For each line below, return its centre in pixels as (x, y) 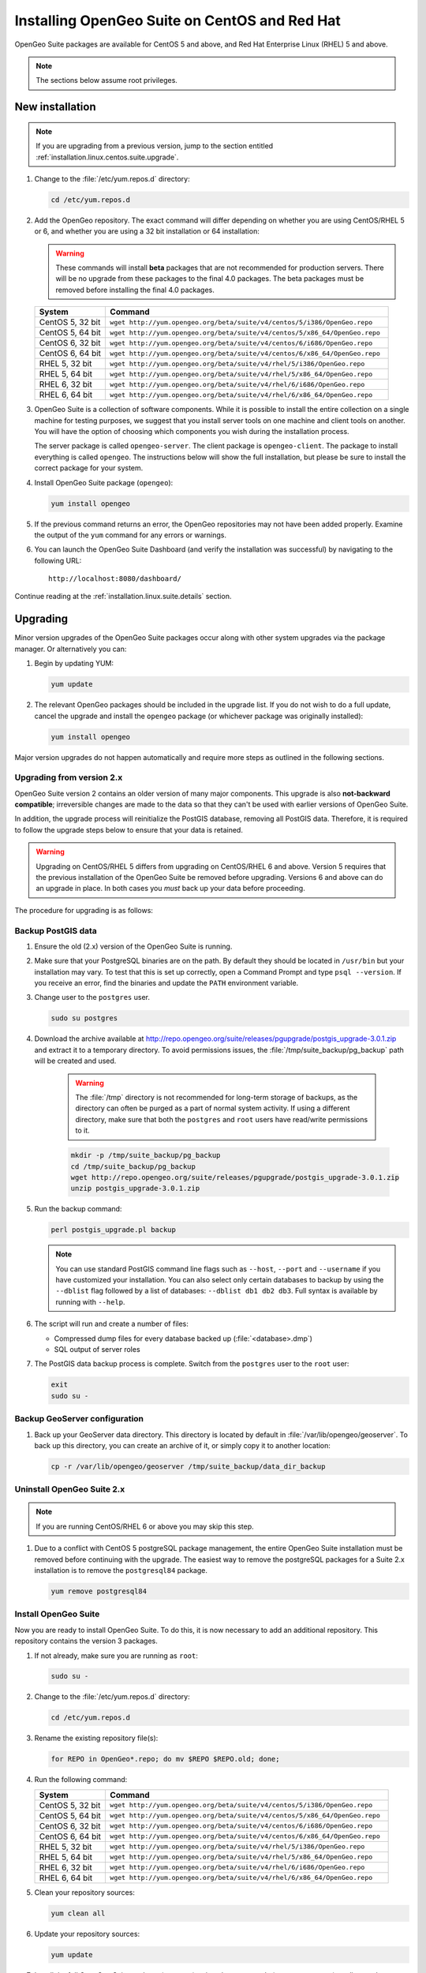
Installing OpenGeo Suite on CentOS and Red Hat (177, 21)
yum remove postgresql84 (99, 1591)
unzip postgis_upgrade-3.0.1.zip (135, 1189)
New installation (55, 107)
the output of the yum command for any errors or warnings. (131, 535)
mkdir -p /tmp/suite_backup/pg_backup (146, 1155)
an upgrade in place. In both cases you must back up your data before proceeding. (170, 889)
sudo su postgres (84, 1018)
